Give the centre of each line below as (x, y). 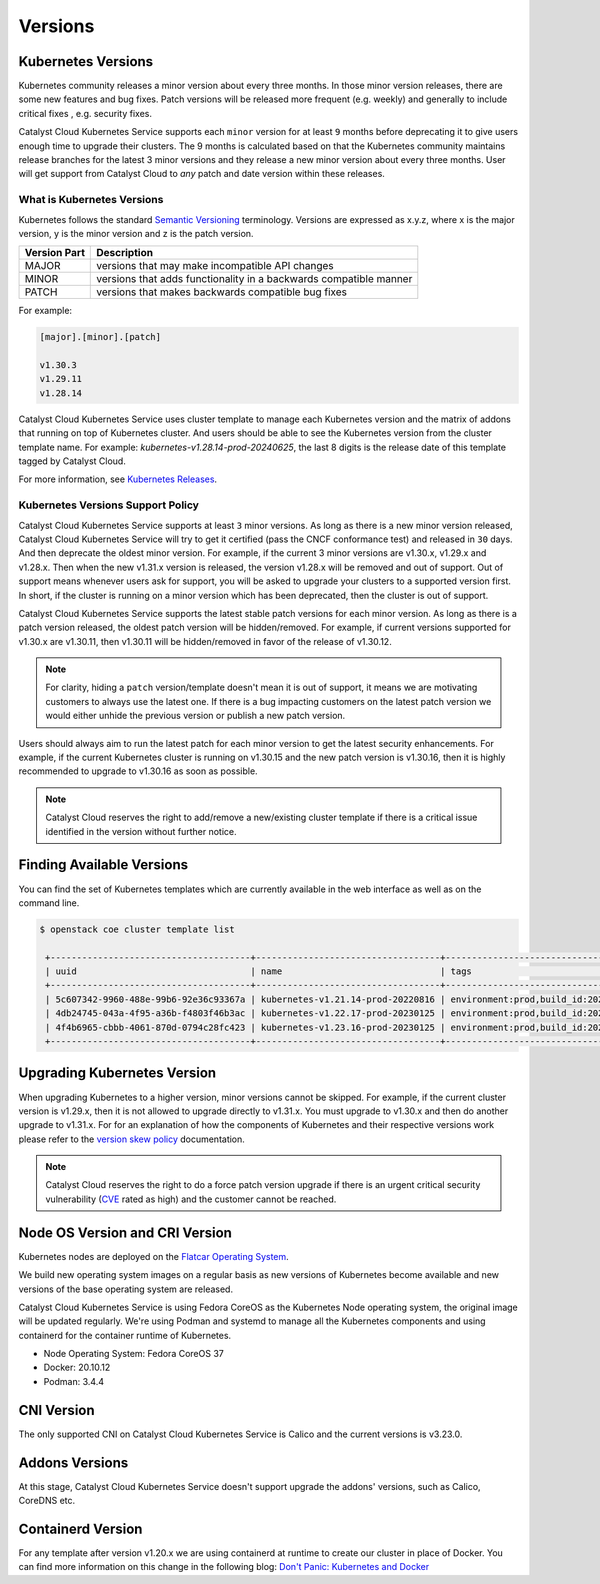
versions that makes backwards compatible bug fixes (221, 292)
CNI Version (56, 1410)
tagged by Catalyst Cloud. (72, 461)
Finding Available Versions (103, 865)
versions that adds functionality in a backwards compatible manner (254, 279)
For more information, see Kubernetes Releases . (118, 479)
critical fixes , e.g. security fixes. (85, 113)
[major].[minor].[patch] (100, 337)
